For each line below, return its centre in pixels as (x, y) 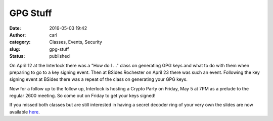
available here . (25, 112)
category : (20, 42)
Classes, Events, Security (76, 42)
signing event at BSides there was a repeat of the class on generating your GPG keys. (99, 79)
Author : (18, 35)
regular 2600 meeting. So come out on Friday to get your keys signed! (82, 96)
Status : (17, 56)
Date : (15, 28)
